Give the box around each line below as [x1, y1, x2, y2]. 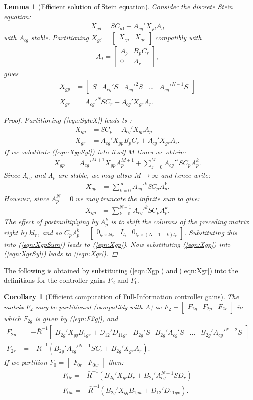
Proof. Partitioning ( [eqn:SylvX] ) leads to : [4, 115, 132, 125]
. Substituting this [184, 227, 237, 237]
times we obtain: [137, 146, 186, 156]
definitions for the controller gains [4, 275, 106, 285]
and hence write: [161, 169, 211, 180]
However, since [4, 193, 49, 203]
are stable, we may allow [58, 169, 132, 180]
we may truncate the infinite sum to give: [76, 193, 200, 203]
